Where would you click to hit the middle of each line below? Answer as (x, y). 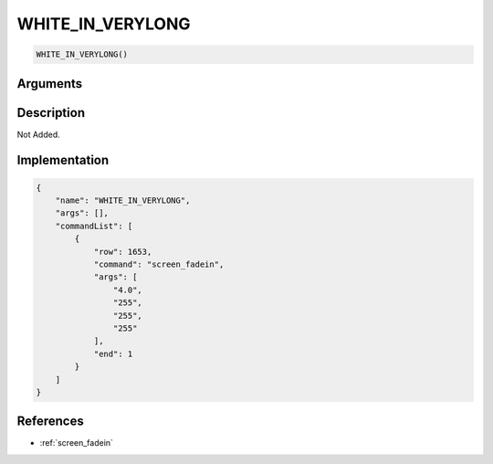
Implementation (63, 160)
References (50, 422)
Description (51, 113)
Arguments (50, 84)
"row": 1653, (123, 252)
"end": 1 (113, 353)
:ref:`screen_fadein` (77, 443)
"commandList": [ (94, 226)
